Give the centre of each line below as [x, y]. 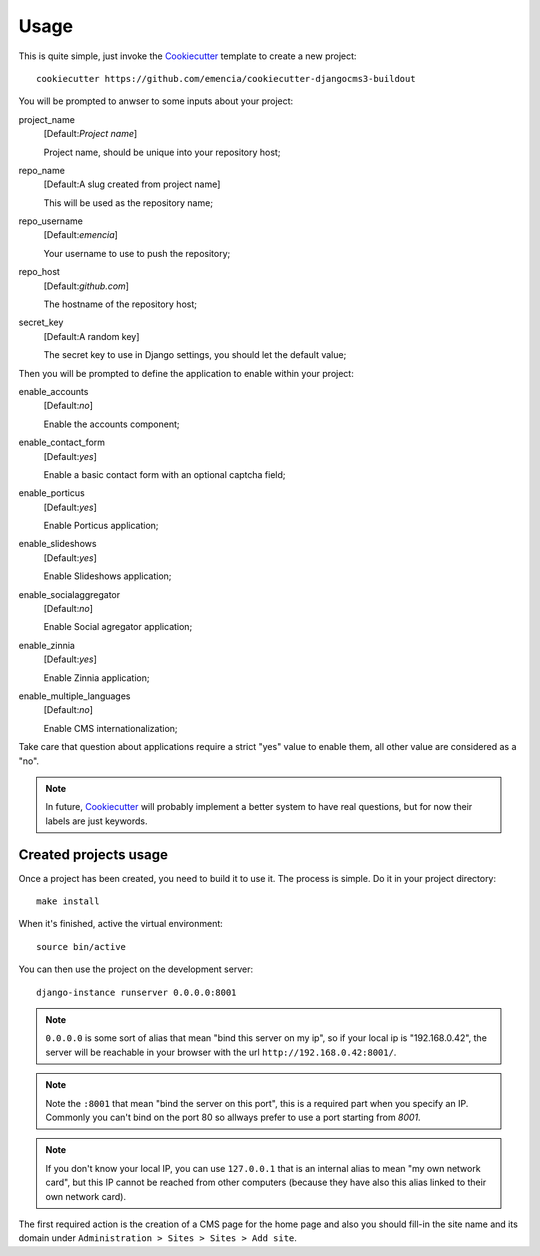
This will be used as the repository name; [128, 202]
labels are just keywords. [97, 821]
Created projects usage [93, 854]
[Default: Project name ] [90, 134]
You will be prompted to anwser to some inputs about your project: [156, 101]
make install [68, 901]
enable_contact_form [61, 442]
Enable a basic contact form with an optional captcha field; [164, 474]
